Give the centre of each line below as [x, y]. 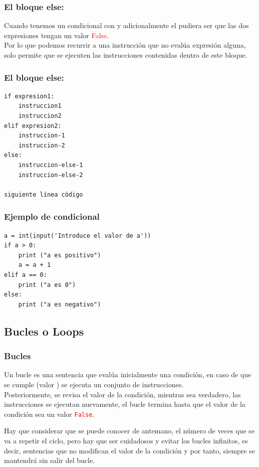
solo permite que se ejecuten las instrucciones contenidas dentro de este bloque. [126, 55]
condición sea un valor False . [49, 414]
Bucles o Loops [44, 331]
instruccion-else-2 [51, 175]
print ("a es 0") [47, 285]
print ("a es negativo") [60, 304]
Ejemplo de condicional [52, 216]
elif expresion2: [33, 126]
